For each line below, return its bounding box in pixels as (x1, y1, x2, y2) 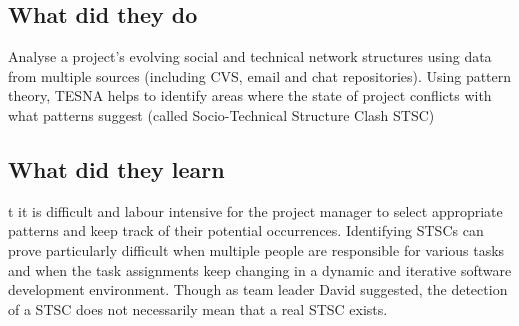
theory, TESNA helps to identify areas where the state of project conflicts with (8, 85, 492, 106)
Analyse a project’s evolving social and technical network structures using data (8, 46, 492, 67)
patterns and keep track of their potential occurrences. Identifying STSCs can (8, 220, 484, 241)
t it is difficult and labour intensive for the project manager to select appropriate (8, 200, 503, 221)
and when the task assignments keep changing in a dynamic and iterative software (8, 259, 512, 280)
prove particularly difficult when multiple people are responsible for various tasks (8, 239, 505, 260)
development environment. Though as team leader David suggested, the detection (8, 279, 508, 300)
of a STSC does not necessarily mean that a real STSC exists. (8, 298, 388, 319)
